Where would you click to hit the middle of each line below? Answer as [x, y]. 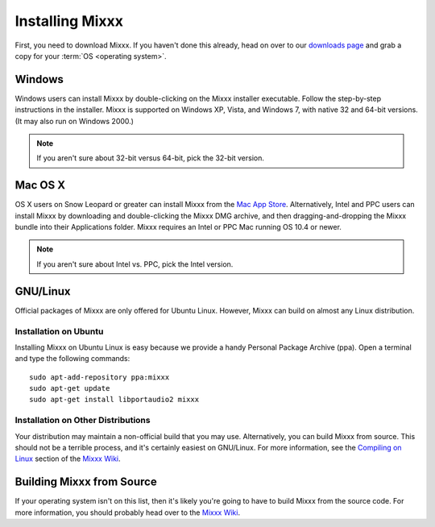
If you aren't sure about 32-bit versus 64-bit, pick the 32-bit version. [151, 158]
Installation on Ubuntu [59, 331]
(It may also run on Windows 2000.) [75, 121]
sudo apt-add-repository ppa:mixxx [99, 377]
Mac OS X [40, 185]
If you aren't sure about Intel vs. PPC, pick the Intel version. [135, 264]
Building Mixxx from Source [86, 482]
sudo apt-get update [70, 388]
